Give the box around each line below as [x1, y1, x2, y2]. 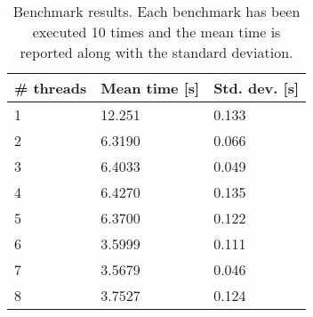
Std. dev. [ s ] [213, 77, 300, 98]
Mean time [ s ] [100, 77, 200, 98]
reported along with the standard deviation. [20, 42, 293, 62]
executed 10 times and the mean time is [32, 21, 281, 42]
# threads [14, 77, 87, 98]
